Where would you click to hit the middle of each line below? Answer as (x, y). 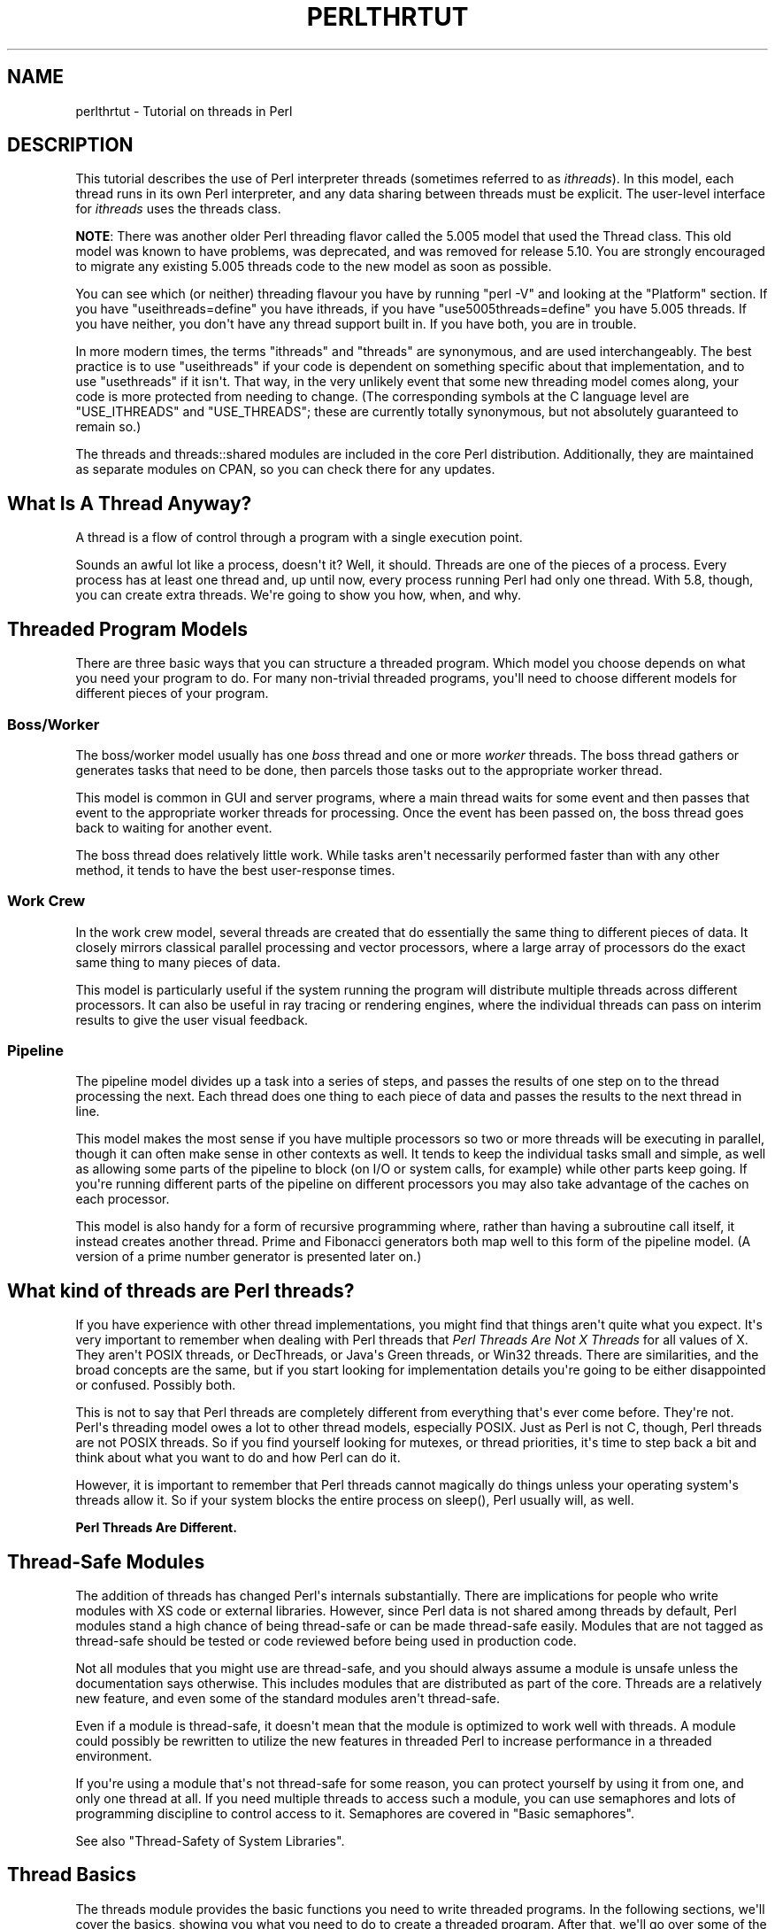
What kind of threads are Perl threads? (181, 1290)
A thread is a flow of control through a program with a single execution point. (299, 538)
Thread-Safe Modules (106, 1561)
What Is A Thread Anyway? (130, 503)
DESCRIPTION (70, 145)
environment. (114, 1756)
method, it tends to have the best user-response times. (235, 870)
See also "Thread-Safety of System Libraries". (210, 1841)
